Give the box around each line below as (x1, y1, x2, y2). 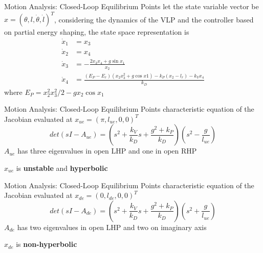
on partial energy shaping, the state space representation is (4, 27, 189, 37)
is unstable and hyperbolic (16, 163, 108, 173)
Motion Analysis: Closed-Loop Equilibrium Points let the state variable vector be (4, 1, 259, 11)
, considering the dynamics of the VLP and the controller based (54, 14, 254, 24)
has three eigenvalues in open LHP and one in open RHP (17, 145, 197, 156)
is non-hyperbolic (16, 239, 77, 249)
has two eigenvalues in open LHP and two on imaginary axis (17, 221, 207, 232)
